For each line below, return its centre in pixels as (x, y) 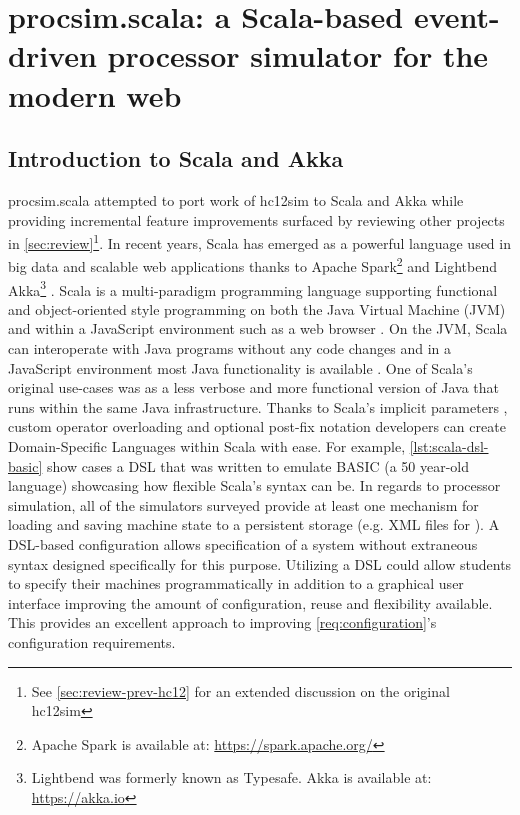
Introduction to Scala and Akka (176, 158)
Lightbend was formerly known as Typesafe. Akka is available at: (231, 777)
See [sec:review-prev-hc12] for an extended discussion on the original (240, 690)
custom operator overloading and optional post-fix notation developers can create (257, 426)
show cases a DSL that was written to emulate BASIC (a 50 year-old (258, 465)
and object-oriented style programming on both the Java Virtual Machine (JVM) (257, 308)
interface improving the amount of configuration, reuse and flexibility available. (250, 602)
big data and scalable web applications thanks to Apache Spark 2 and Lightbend (252, 265)
